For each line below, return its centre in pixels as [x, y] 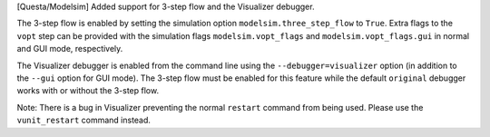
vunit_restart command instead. [84, 120]
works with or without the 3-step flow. [88, 91]
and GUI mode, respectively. [70, 49]
